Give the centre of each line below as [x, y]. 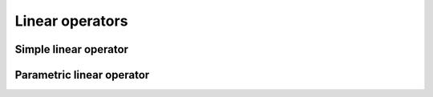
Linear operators [71, 21]
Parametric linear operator [82, 75]
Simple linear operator [71, 49]
